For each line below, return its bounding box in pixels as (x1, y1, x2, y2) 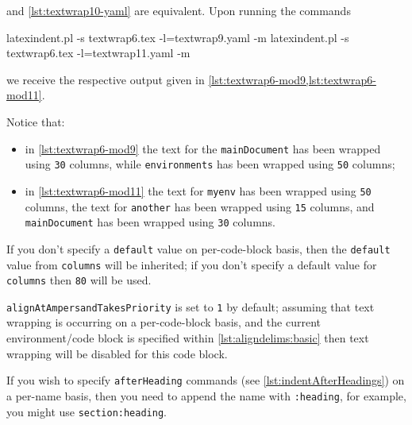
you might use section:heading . (6, 403, 167, 419)
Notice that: (6, 113, 65, 129)
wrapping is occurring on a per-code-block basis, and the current (6, 314, 321, 330)
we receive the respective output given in (6, 71, 205, 87)
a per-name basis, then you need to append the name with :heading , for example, (6, 387, 406, 404)
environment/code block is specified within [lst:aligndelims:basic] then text (6, 330, 369, 346)
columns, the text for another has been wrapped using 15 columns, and (25, 198, 375, 214)
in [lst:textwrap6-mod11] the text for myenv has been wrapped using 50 (25, 182, 372, 199)
